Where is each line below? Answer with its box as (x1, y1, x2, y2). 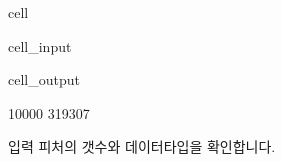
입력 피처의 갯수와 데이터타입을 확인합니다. (8, 136, 276, 157)
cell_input (8, 35, 72, 56)
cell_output (8, 69, 80, 90)
